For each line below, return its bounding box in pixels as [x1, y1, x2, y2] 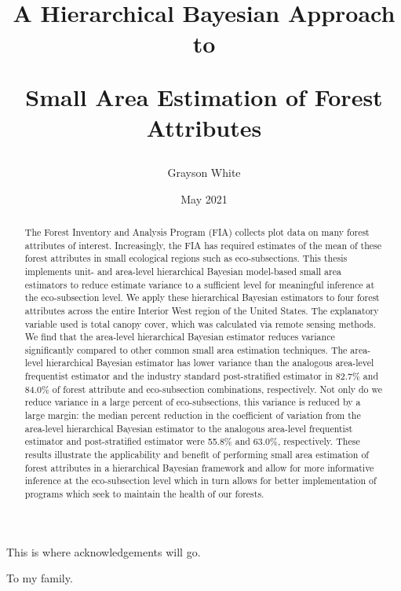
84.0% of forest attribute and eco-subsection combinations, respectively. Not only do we [24, 382, 383, 395]
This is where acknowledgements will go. [6, 543, 201, 560]
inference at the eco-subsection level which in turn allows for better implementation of [24, 474, 377, 487]
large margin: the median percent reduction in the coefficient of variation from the [24, 409, 361, 422]
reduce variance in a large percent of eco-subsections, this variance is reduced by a [24, 395, 361, 409]
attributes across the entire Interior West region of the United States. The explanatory [24, 303, 379, 317]
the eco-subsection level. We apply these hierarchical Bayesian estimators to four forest [24, 291, 380, 304]
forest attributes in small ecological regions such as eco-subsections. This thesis [24, 251, 348, 265]
